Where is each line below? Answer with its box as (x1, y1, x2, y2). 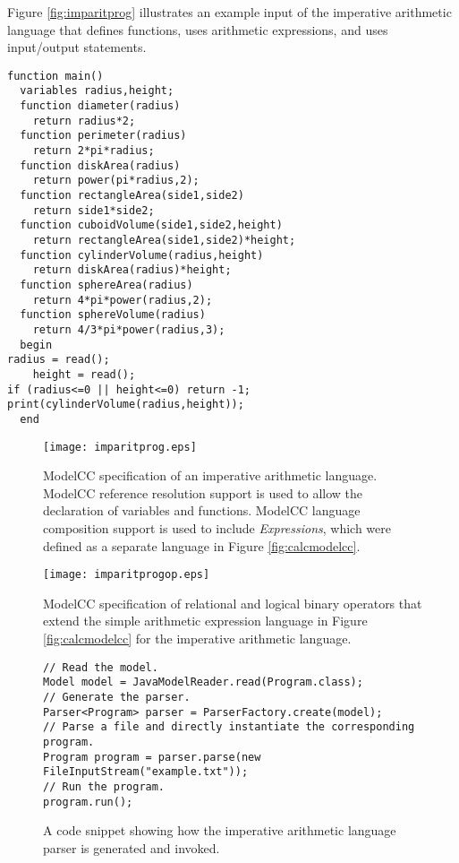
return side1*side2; (32, 203, 155, 217)
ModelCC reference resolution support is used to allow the (43, 483, 363, 502)
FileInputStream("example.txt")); (43, 765, 249, 779)
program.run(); (43, 795, 133, 808)
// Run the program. (43, 780, 166, 793)
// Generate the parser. (43, 690, 191, 703)
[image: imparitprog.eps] (43, 440, 197, 453)
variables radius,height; (20, 84, 174, 98)
